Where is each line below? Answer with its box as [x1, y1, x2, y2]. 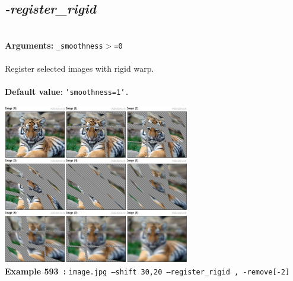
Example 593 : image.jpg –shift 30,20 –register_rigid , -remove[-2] [5, 265, 290, 277]
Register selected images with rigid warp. [5, 62, 154, 75]
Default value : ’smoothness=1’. [5, 85, 129, 98]
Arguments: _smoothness [5, 39, 103, 51]
